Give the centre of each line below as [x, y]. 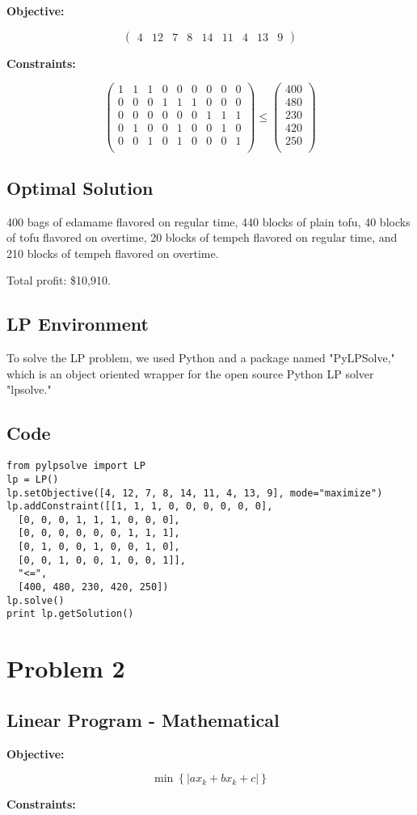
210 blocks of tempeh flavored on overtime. [113, 253]
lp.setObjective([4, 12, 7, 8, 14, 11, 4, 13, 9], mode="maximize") [195, 493]
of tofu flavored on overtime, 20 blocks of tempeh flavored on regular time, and [202, 237]
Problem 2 [66, 668]
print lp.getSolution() [70, 614]
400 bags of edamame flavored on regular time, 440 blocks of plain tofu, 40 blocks [208, 221]
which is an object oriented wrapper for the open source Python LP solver [190, 373]
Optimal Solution [80, 187]
